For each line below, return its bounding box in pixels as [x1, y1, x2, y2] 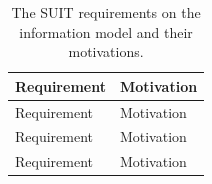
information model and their [19, 21, 193, 42]
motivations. [68, 41, 144, 62]
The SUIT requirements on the [11, 2, 201, 22]
